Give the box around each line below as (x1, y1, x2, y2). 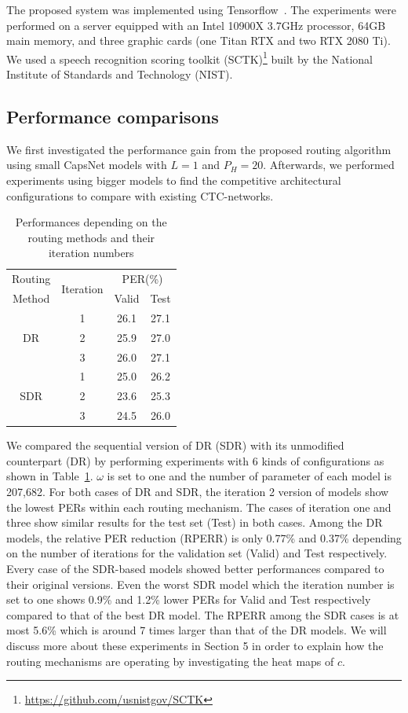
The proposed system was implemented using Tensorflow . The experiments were (6, 2, 396, 17)
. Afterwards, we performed (263, 156, 395, 173)
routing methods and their (27, 229, 155, 245)
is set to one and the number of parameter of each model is (107, 468, 392, 484)
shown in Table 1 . (6, 468, 93, 484)
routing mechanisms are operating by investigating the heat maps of (6, 652, 334, 669)
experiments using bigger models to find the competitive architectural (6, 172, 341, 189)
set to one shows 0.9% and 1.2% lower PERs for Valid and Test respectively (6, 591, 371, 608)
